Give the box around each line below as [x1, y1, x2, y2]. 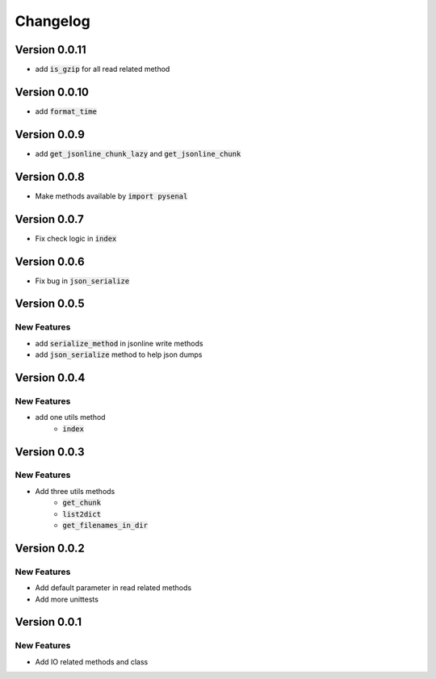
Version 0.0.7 [15, 212, 85, 226]
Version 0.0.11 [15, 43, 86, 57]
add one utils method [35, 413, 106, 422]
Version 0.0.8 [15, 170, 85, 183]
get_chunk [62, 498, 101, 508]
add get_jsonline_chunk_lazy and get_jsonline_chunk [35, 149, 241, 158]
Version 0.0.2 [15, 541, 85, 555]
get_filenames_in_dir [62, 521, 149, 530]
